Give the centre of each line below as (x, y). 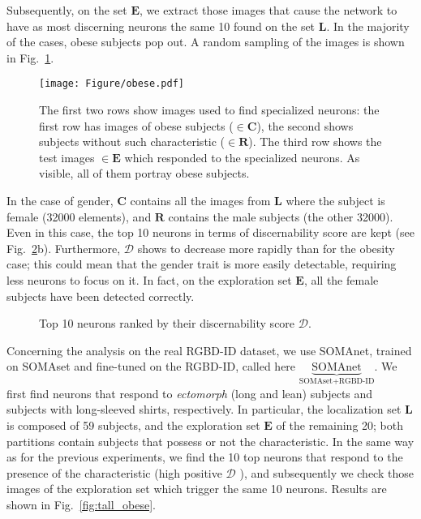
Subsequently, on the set (67, 10)
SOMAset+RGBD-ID (337, 382)
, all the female (341, 279)
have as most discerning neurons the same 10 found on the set (161, 26)
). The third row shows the (315, 142)
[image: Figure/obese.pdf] (112, 84)
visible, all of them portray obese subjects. (144, 173)
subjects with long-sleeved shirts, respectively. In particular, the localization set (204, 409)
